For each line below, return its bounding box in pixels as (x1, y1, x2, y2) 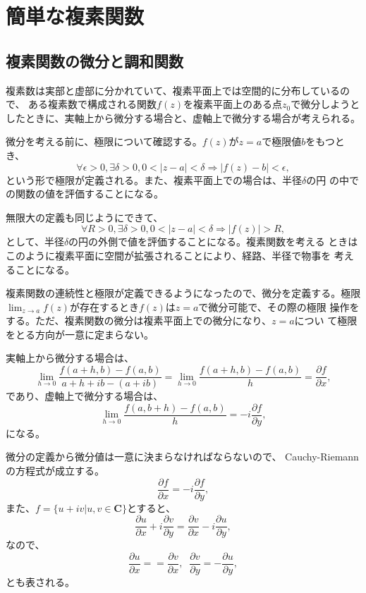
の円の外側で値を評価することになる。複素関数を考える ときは (68, 234, 358, 249)
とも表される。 (6, 574, 75, 589)
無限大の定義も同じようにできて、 (6, 209, 164, 224)
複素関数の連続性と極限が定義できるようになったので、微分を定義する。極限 (6, 286, 361, 300)
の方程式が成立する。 (6, 463, 104, 477)
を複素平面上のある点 (183, 97, 282, 111)
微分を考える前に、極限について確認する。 (6, 134, 202, 149)
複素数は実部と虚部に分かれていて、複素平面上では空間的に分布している (6, 82, 341, 97)
